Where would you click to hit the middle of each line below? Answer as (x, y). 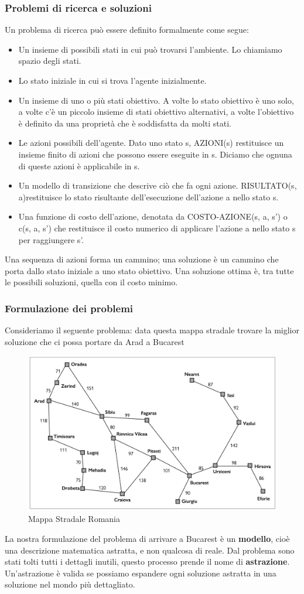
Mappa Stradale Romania (74, 519)
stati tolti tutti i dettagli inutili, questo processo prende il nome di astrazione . (147, 561)
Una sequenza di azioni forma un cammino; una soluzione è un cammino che (142, 259)
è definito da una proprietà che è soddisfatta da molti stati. (125, 123)
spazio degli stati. (50, 61)
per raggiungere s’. (51, 239)
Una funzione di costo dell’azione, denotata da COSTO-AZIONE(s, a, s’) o (153, 216)
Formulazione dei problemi (69, 308)
